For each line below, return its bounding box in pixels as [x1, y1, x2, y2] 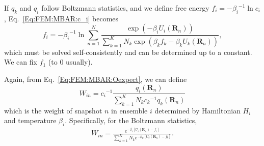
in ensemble [111, 105, 148, 115]
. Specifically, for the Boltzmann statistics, [65, 115, 197, 126]
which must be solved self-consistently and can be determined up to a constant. [4, 46, 252, 57]
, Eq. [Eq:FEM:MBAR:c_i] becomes [4, 13, 119, 23]
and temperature [4, 115, 57, 126]
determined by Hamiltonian [154, 105, 241, 115]
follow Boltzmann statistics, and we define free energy [41, 3, 209, 13]
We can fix [4, 56, 37, 67]
